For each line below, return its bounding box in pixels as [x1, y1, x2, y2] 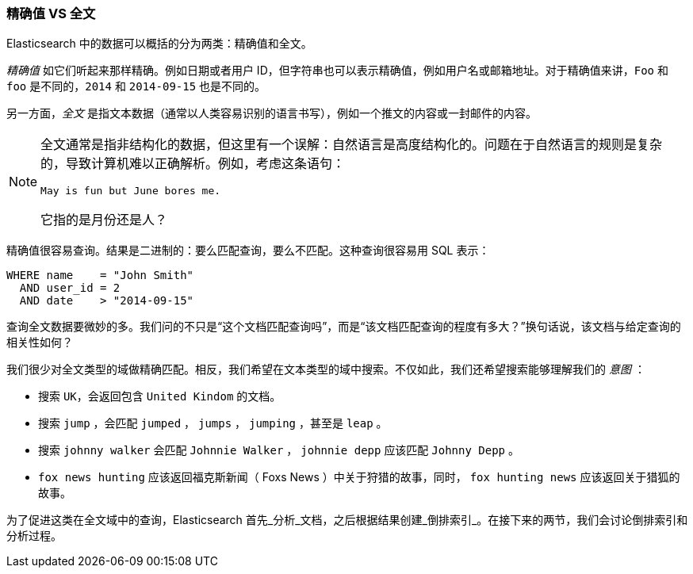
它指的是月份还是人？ [40, 212, 168, 228]
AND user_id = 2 [19, 281, 121, 295]
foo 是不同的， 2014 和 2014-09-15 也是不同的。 [6, 79, 266, 94]
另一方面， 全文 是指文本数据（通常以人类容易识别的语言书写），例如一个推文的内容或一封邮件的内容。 [6, 106, 537, 121]
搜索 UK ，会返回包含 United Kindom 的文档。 [38, 389, 281, 404]
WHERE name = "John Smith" [6, 269, 194, 282]
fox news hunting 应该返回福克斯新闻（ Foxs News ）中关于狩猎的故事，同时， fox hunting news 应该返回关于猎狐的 [38, 470, 680, 484]
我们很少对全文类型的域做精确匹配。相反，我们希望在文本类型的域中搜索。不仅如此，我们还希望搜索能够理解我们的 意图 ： [6, 362, 645, 377]
